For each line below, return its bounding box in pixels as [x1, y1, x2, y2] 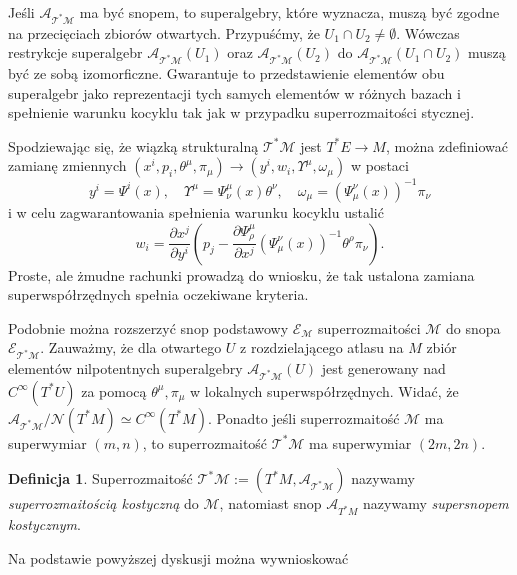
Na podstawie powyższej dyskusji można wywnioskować [8, 547, 349, 568]
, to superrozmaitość [142, 432, 268, 453]
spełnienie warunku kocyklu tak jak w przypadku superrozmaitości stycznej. [8, 102, 475, 123]
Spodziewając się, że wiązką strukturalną [8, 135, 259, 156]
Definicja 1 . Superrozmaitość [8, 468, 193, 489]
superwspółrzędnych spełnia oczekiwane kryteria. [8, 284, 309, 305]
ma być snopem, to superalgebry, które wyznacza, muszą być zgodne [79, 2, 500, 22]
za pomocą [81, 380, 147, 401]
